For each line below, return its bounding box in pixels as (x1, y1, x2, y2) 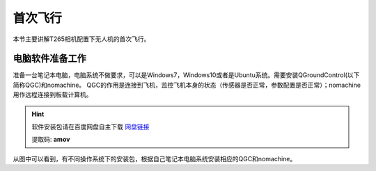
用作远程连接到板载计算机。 (13, 90, 93, 99)
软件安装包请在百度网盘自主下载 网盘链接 (31, 122, 150, 131)
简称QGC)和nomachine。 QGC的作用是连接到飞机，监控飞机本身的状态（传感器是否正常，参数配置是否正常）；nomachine (13, 81, 361, 89)
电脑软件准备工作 (13, 53, 86, 65)
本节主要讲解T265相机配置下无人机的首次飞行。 (13, 35, 150, 43)
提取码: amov (31, 136, 70, 144)
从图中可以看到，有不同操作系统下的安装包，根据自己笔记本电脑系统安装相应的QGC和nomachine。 (13, 154, 297, 163)
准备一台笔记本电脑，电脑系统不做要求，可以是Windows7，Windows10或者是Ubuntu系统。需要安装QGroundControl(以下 (13, 71, 360, 79)
